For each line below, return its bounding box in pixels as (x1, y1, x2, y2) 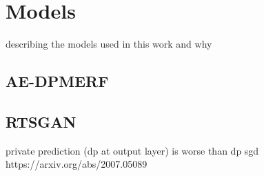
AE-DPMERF (6, 70, 109, 92)
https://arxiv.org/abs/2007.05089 (6, 157, 148, 171)
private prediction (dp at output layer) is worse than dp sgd (6, 143, 259, 157)
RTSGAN (6, 110, 77, 132)
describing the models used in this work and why (6, 37, 212, 51)
